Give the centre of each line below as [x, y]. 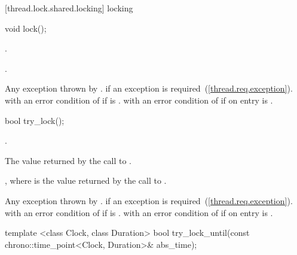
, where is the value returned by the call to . [86, 180]
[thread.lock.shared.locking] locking [69, 8]
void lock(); [26, 28]
